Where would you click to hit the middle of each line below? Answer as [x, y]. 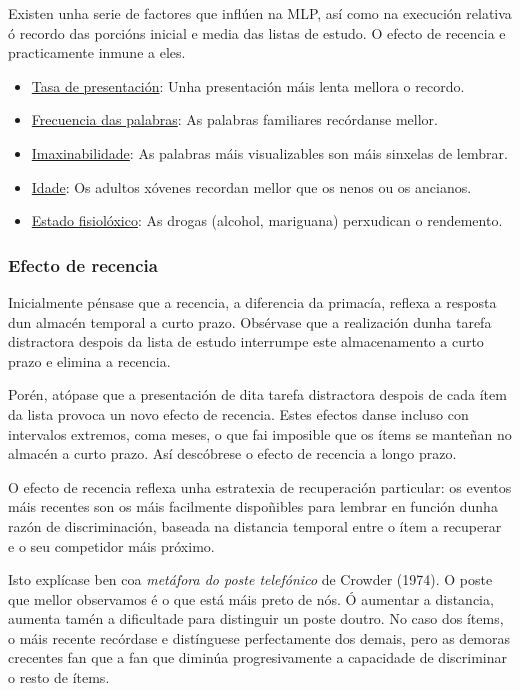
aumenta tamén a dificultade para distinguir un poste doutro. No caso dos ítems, [256, 618]
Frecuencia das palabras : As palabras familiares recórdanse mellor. [234, 119]
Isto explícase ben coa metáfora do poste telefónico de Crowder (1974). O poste [250, 579]
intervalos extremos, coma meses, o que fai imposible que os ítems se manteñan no [260, 433]
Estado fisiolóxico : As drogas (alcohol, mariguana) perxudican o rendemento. [267, 220]
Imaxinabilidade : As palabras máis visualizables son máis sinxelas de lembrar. [269, 152]
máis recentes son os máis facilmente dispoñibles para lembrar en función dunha [253, 506]
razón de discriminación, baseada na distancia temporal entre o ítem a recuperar [255, 525]
